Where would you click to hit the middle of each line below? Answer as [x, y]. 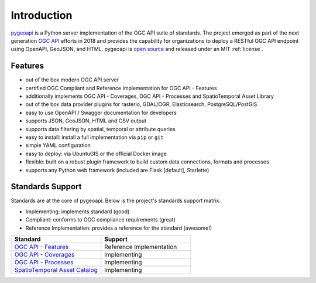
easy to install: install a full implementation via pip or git [95, 137]
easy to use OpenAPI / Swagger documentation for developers [101, 112]
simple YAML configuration [58, 145]
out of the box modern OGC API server [72, 80]
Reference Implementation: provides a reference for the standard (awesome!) [119, 228]
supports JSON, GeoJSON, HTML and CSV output [86, 121]
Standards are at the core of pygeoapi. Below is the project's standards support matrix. [116, 201]
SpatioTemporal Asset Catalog [56, 270]
